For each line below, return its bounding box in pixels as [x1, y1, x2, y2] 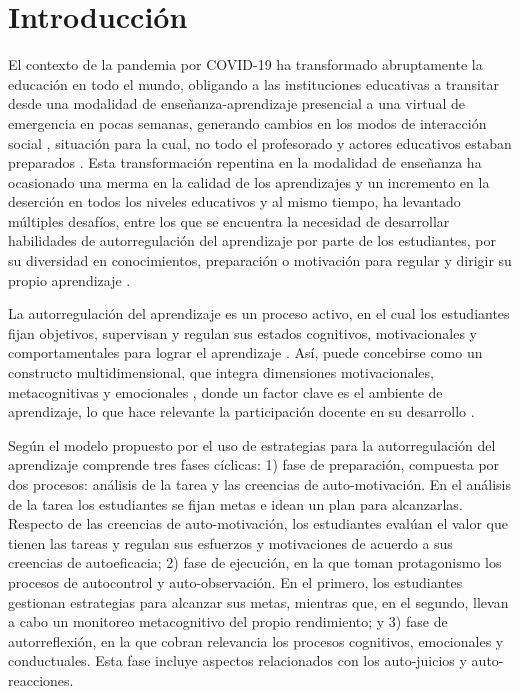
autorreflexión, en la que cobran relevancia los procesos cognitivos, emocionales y [8, 630, 504, 651]
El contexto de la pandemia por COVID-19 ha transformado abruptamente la [8, 54, 483, 75]
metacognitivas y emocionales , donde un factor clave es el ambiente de [8, 381, 443, 402]
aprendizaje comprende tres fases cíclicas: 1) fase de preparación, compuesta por [8, 454, 500, 475]
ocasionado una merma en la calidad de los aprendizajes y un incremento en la [8, 171, 490, 192]
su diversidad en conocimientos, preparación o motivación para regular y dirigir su [8, 250, 512, 271]
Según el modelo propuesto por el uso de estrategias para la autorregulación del [8, 434, 496, 455]
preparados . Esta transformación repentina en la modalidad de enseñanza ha [8, 152, 482, 173]
